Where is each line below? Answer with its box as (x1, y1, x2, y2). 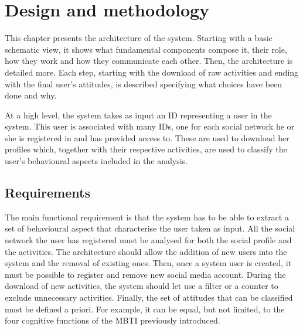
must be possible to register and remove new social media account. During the (5, 268, 286, 280)
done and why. (5, 89, 57, 101)
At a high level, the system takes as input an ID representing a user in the (5, 108, 272, 121)
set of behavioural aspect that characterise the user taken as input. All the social (5, 222, 295, 234)
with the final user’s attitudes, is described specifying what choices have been (5, 77, 282, 90)
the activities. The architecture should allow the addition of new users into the (5, 245, 287, 257)
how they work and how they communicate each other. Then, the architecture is (5, 55, 293, 67)
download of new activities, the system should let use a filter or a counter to (5, 280, 278, 292)
